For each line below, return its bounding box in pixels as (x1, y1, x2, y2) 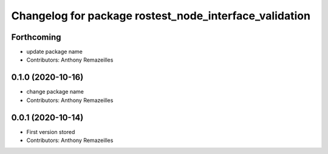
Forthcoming (11, 32, 61, 42)
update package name (26, 48, 83, 56)
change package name (26, 88, 84, 95)
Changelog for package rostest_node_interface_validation (11, 9, 311, 22)
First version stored (26, 128, 75, 135)
